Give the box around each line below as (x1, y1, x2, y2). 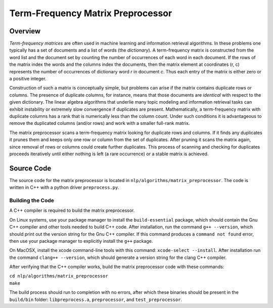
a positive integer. (9, 76, 47, 82)
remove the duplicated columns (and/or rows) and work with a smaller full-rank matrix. (9, 120, 190, 126)
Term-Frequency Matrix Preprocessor (9, 8, 172, 19)
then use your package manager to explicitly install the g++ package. (9, 238, 153, 244)
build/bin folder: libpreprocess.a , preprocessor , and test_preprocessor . (9, 296, 182, 302)
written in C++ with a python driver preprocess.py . (9, 185, 120, 191)
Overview (9, 27, 41, 35)
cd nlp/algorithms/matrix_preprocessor (9, 273, 108, 279)
